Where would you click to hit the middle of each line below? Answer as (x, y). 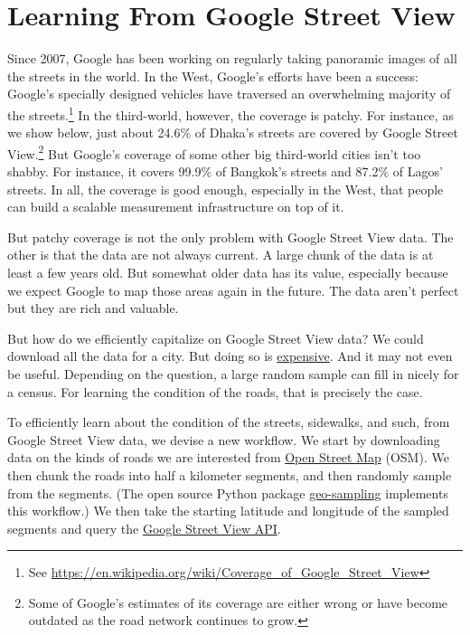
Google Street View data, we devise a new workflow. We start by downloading (224, 439)
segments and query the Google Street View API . (144, 528)
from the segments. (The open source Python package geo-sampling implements (228, 493)
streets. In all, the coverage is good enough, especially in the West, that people (226, 189)
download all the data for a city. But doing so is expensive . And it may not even (230, 356)
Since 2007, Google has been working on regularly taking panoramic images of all (232, 58)
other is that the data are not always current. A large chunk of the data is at (221, 255)
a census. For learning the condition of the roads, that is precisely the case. (215, 391)
